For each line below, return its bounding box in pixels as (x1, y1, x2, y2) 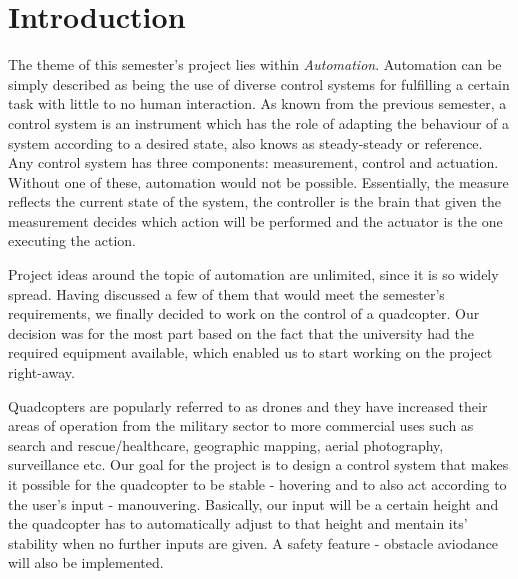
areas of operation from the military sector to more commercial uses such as (8, 415, 474, 436)
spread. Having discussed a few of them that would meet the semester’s (8, 283, 445, 304)
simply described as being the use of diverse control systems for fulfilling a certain (8, 73, 510, 94)
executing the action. (8, 230, 136, 251)
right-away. (8, 362, 75, 383)
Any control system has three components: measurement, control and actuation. (8, 152, 499, 173)
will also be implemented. (8, 552, 164, 573)
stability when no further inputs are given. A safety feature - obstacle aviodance (8, 532, 499, 553)
